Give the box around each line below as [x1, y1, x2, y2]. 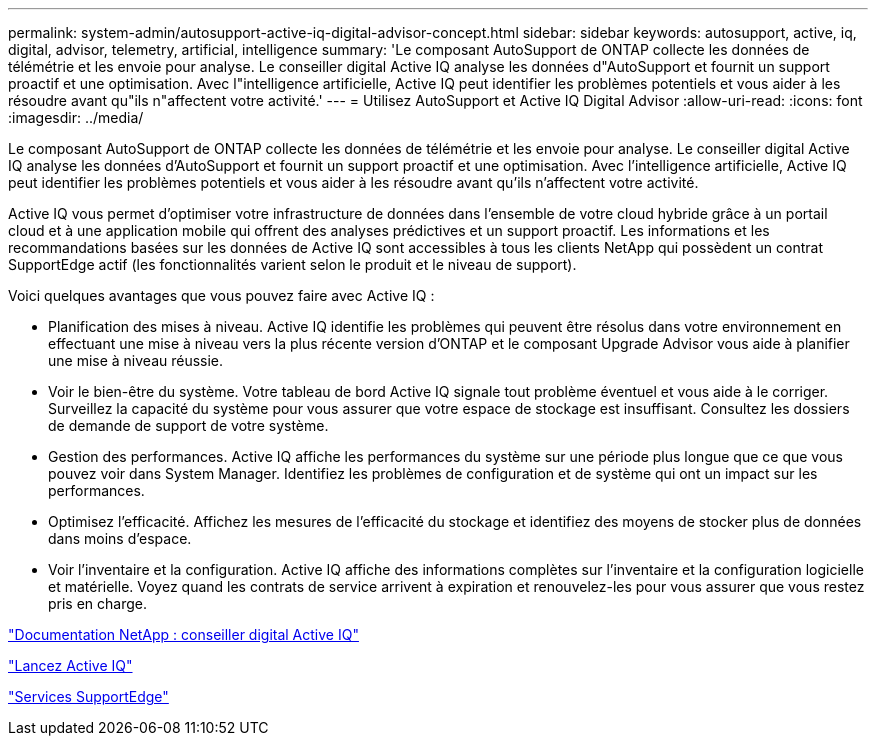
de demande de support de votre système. [48, 417, 329, 434]
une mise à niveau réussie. [48, 352, 224, 369]
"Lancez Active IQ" [8, 657, 133, 674]
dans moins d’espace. [48, 530, 192, 547]
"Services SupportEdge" [8, 688, 169, 705]
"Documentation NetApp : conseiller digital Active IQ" [8, 626, 359, 643]
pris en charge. [48, 595, 148, 612]
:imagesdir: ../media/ [8, 109, 144, 126]
